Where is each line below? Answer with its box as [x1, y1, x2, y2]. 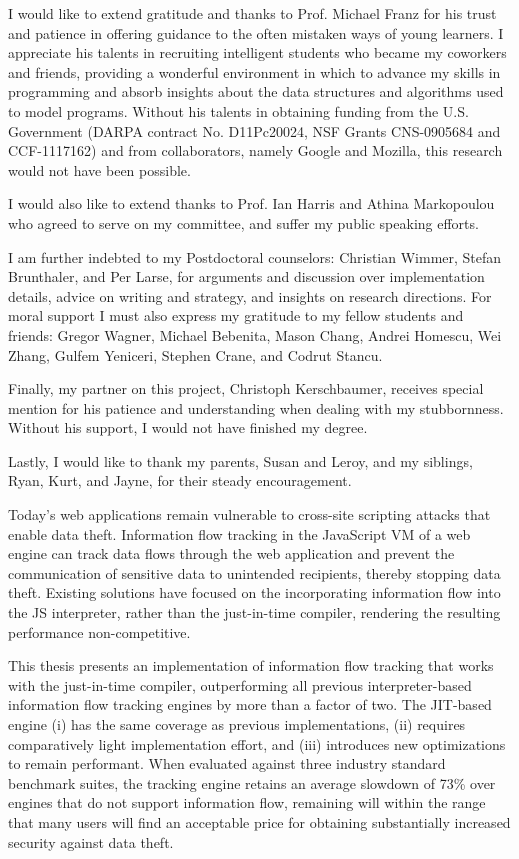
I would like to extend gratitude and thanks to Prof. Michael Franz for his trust [8, 3, 497, 23]
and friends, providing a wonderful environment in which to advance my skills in [8, 61, 501, 82]
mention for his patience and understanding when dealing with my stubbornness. [8, 397, 504, 418]
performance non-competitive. [8, 621, 191, 642]
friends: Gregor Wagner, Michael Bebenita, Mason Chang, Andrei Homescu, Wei [8, 324, 502, 345]
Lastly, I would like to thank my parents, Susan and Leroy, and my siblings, [8, 450, 473, 471]
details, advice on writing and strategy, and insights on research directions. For [8, 285, 492, 306]
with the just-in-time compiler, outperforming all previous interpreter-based [8, 674, 472, 695]
